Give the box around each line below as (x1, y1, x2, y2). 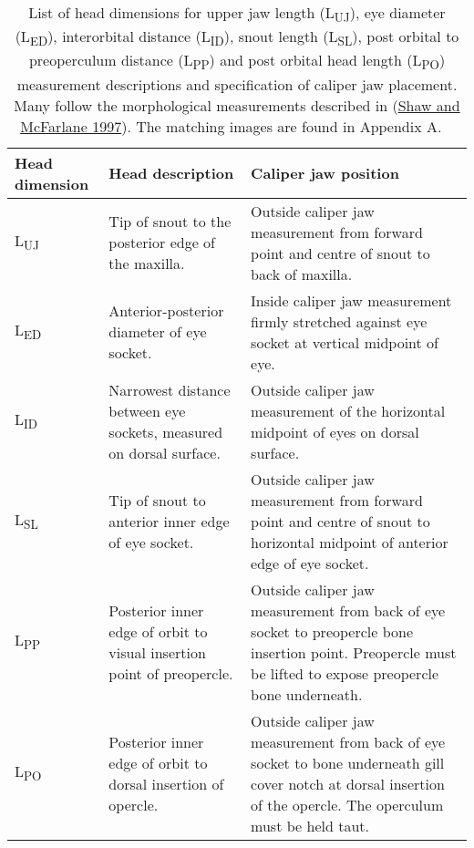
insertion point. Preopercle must (251, 641, 457, 663)
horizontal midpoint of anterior (251, 531, 448, 553)
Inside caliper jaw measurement (251, 289, 452, 311)
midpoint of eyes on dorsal (251, 420, 419, 442)
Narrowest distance (108, 378, 231, 400)
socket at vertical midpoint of (251, 331, 438, 353)
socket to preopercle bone (251, 620, 414, 642)
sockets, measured (108, 420, 223, 442)
